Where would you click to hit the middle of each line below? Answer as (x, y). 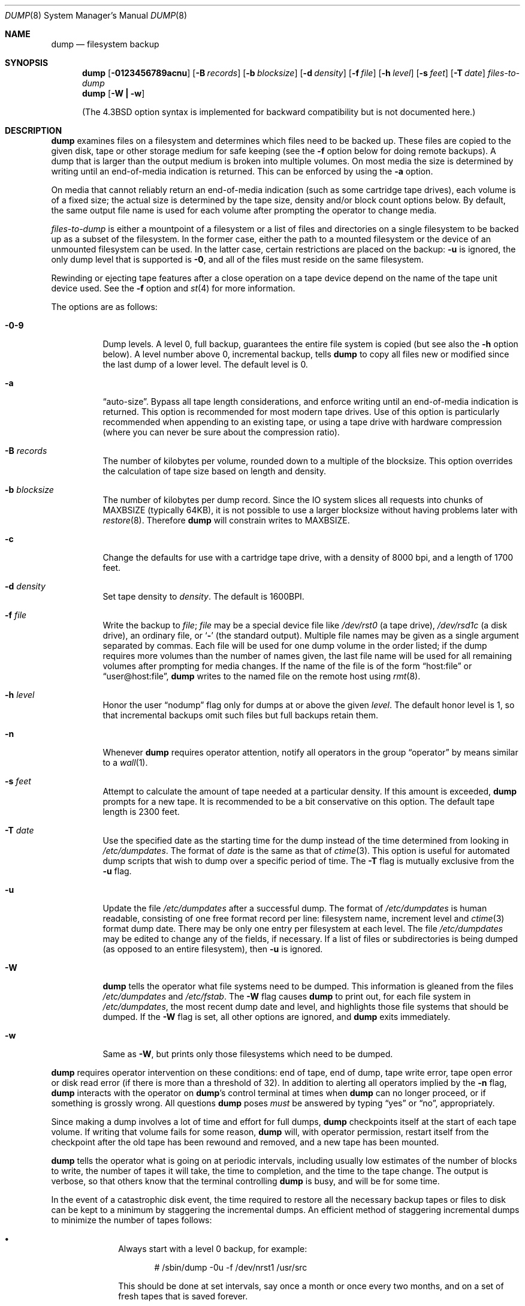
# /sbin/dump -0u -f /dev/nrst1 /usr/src (231, 1267)
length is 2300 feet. (141, 812)
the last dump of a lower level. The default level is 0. (205, 364)
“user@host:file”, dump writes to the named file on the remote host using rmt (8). (262, 676)
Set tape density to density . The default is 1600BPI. (203, 596)
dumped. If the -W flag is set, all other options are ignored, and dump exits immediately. (277, 1017)
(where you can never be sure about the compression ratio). (221, 432)
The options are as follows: (104, 307)
